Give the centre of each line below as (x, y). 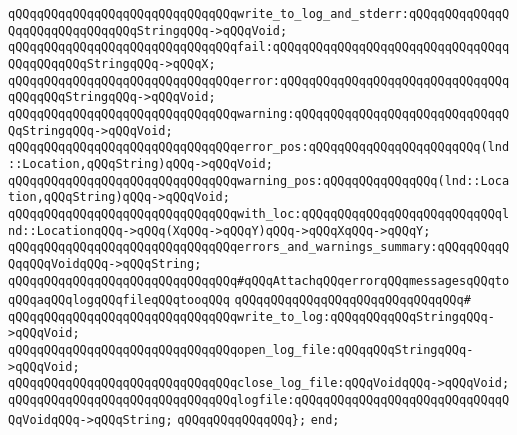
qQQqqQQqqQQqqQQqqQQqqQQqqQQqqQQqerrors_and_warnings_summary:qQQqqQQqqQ (259, 247)
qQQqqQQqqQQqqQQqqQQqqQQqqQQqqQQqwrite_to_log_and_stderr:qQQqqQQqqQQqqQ (259, 14)
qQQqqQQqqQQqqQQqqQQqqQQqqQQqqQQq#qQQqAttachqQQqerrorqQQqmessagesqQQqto (259, 280)
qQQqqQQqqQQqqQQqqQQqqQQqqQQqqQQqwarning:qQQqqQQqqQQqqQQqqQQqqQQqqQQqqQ (259, 113)
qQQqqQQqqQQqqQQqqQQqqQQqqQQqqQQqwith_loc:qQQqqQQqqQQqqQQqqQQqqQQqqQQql (259, 213)
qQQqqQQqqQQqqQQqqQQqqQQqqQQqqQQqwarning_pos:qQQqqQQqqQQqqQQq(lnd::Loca (259, 180)
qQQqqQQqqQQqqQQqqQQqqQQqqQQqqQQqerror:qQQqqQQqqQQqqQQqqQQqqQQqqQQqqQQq (259, 80)
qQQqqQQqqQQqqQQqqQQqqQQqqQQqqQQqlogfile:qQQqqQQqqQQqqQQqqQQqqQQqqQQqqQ (259, 400)
